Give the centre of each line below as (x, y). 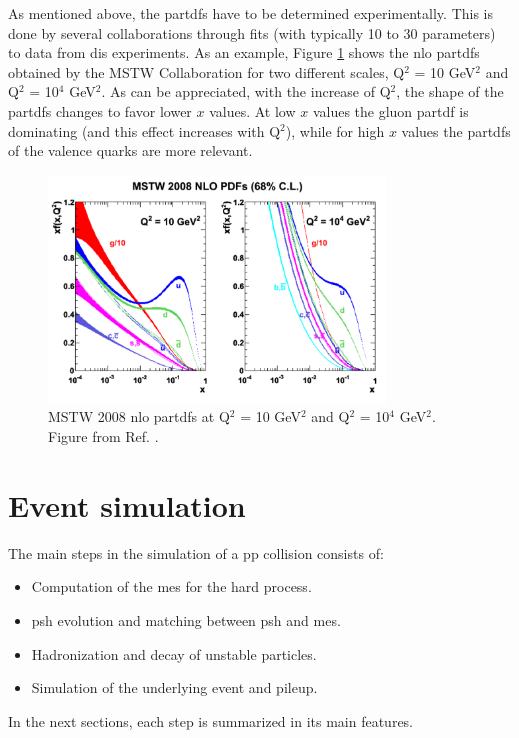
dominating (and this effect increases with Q (144, 130)
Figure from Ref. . (103, 436)
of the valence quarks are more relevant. (130, 150)
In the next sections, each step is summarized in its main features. (211, 720)
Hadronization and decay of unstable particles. (174, 653)
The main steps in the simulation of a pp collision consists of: (196, 552)
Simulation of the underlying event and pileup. (174, 687)
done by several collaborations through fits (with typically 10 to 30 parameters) (252, 32)
